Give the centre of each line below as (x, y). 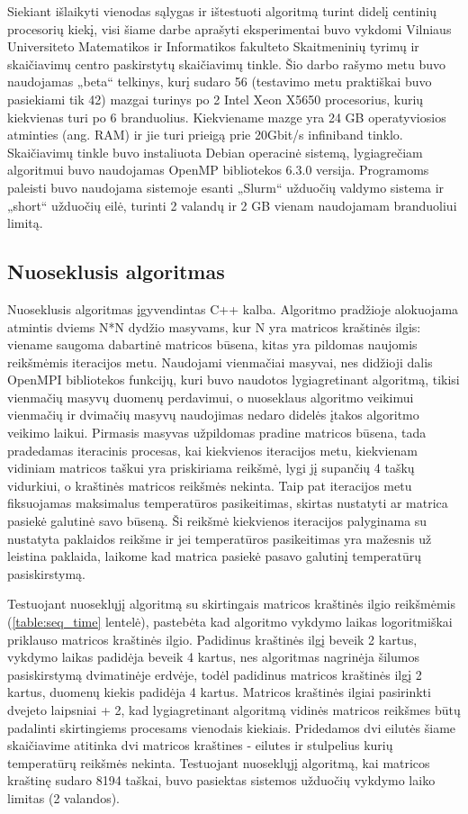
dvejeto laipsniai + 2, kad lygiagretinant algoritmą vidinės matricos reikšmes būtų (234, 709)
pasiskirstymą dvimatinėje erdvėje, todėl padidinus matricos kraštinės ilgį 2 (215, 674)
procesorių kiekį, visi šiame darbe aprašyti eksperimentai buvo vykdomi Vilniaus (229, 28)
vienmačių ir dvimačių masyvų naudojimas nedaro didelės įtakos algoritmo (213, 415)
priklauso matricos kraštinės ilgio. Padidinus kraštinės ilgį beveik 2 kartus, (212, 639)
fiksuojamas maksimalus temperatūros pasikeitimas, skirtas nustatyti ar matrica (228, 503)
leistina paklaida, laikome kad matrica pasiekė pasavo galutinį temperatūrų (215, 556)
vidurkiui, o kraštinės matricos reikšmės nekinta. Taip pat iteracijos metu (210, 485)
